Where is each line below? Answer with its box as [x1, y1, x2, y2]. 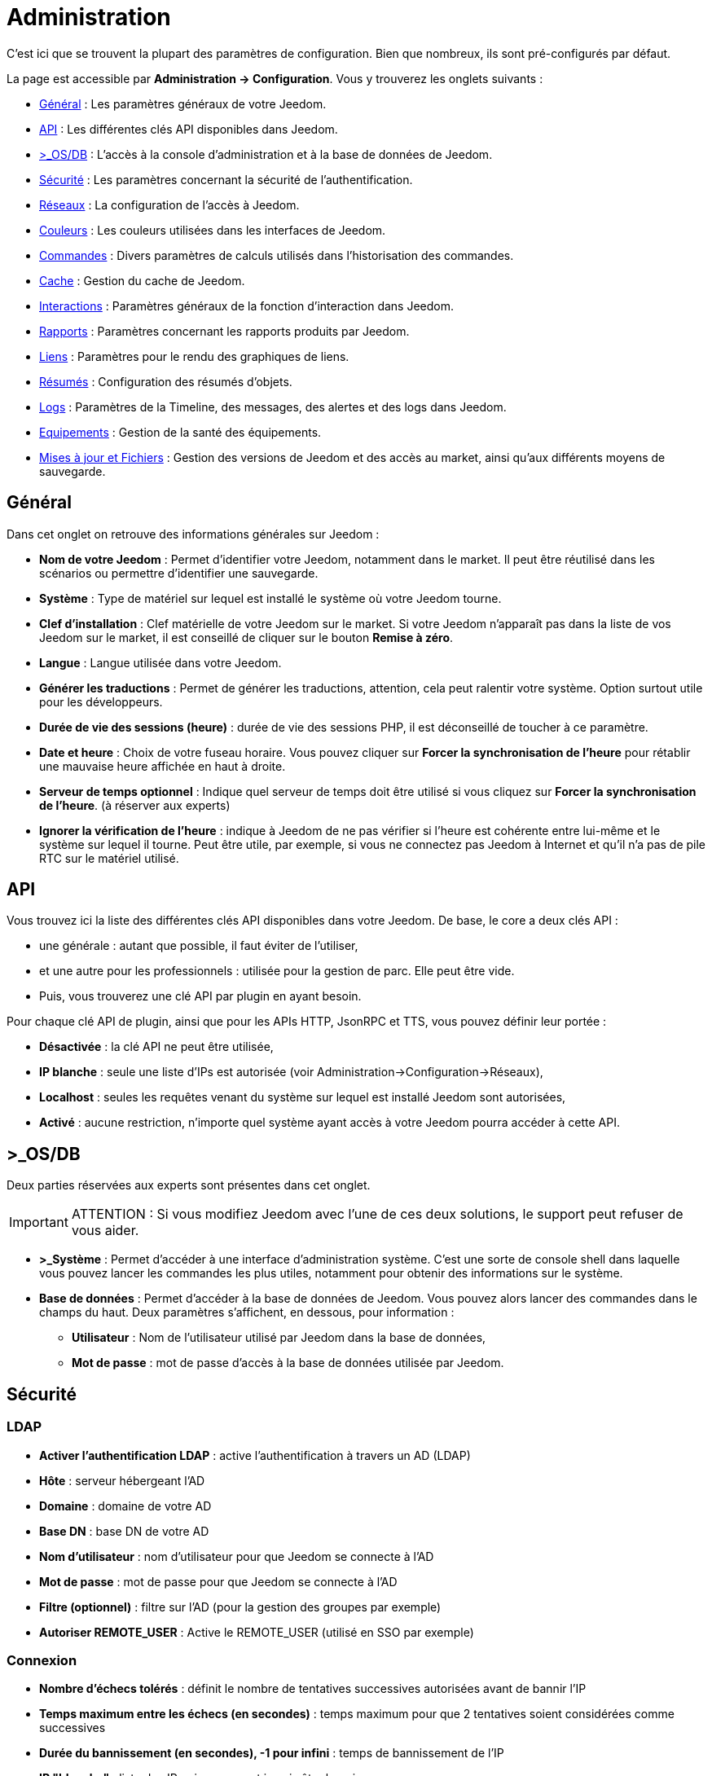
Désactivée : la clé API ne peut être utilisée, [39, 1040, 274, 1054]
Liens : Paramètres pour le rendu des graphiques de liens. [39, 349, 349, 363]
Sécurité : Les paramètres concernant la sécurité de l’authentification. [39, 172, 413, 187]
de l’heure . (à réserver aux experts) [39, 798, 231, 812]
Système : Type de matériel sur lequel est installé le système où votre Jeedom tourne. [39, 591, 502, 605]
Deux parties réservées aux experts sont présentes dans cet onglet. [7, 1178, 371, 1193]
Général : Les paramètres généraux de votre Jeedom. [39, 96, 327, 111]
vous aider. [71, 1222, 139, 1239]
